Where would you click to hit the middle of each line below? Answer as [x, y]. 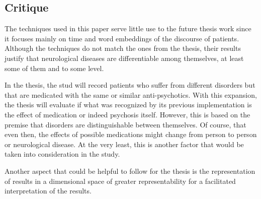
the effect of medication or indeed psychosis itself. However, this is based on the [127, 114]
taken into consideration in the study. [62, 154]
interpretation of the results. [48, 191]
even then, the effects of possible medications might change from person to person [131, 134]
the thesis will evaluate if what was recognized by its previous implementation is [128, 105]
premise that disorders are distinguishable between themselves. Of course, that [125, 124]
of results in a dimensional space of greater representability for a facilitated [120, 181]
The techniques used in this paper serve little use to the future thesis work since [128, 28]
